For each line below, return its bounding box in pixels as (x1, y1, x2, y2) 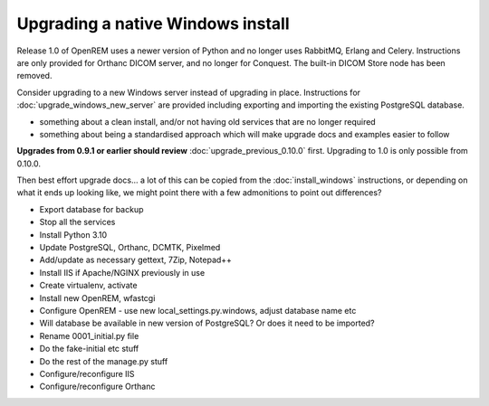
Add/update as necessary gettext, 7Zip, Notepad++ (39, 254, 233, 266)
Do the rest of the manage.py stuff (39, 355, 168, 366)
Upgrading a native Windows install (16, 14, 290, 33)
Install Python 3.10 (39, 229, 108, 240)
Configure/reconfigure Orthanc (39, 381, 156, 392)
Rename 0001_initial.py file (39, 330, 139, 341)
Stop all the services (39, 217, 116, 228)
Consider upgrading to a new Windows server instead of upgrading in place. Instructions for (16, 87, 361, 98)
